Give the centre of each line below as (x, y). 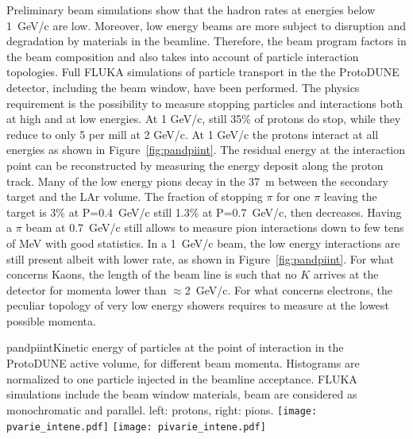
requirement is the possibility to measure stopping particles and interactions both (205, 103)
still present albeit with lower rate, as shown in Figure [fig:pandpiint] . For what (201, 258)
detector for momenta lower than (87, 289)
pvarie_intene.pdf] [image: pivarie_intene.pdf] (136, 427)
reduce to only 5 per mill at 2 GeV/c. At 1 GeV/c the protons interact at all (193, 134)
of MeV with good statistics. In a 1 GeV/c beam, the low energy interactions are (203, 243)
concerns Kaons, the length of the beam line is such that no (152, 274)
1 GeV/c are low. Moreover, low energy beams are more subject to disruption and (206, 25)
